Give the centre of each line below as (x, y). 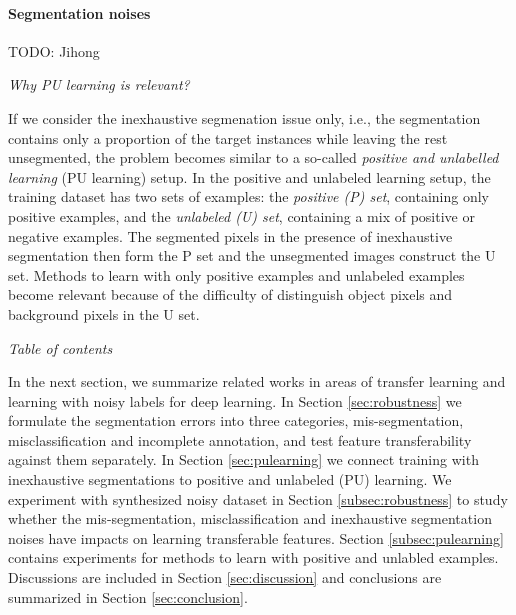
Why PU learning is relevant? (99, 84)
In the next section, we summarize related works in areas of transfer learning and (257, 381)
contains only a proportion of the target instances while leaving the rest (228, 137)
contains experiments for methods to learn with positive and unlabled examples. (253, 557)
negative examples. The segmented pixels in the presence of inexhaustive (230, 235)
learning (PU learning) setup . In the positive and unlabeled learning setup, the (249, 176)
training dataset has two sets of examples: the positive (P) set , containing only (248, 196)
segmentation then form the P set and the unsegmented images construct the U (252, 255)
